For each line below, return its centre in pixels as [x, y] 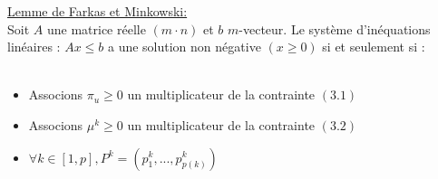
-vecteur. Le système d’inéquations [335, 28]
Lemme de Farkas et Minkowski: [97, 11]
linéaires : [34, 47]
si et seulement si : [374, 47]
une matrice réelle [96, 28]
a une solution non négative [184, 47]
